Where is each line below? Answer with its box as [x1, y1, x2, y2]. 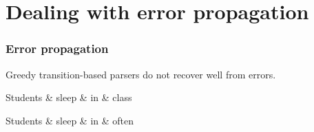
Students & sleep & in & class [6, 90, 132, 104]
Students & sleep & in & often [6, 113, 134, 127]
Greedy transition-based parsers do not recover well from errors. [6, 67, 276, 81]
